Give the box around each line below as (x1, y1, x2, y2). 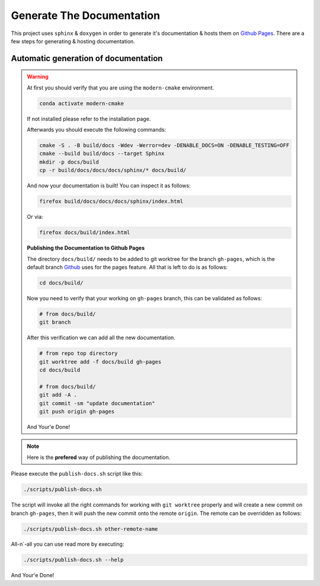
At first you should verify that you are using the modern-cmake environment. (27, 84, 215, 91)
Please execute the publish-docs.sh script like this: (11, 470, 143, 477)
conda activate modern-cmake (39, 100, 124, 107)
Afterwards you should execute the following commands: (27, 126, 166, 133)
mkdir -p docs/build (39, 158, 99, 165)
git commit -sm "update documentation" (39, 400, 155, 406)
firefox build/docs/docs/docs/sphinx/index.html (39, 198, 184, 205)
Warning (27, 73, 49, 80)
